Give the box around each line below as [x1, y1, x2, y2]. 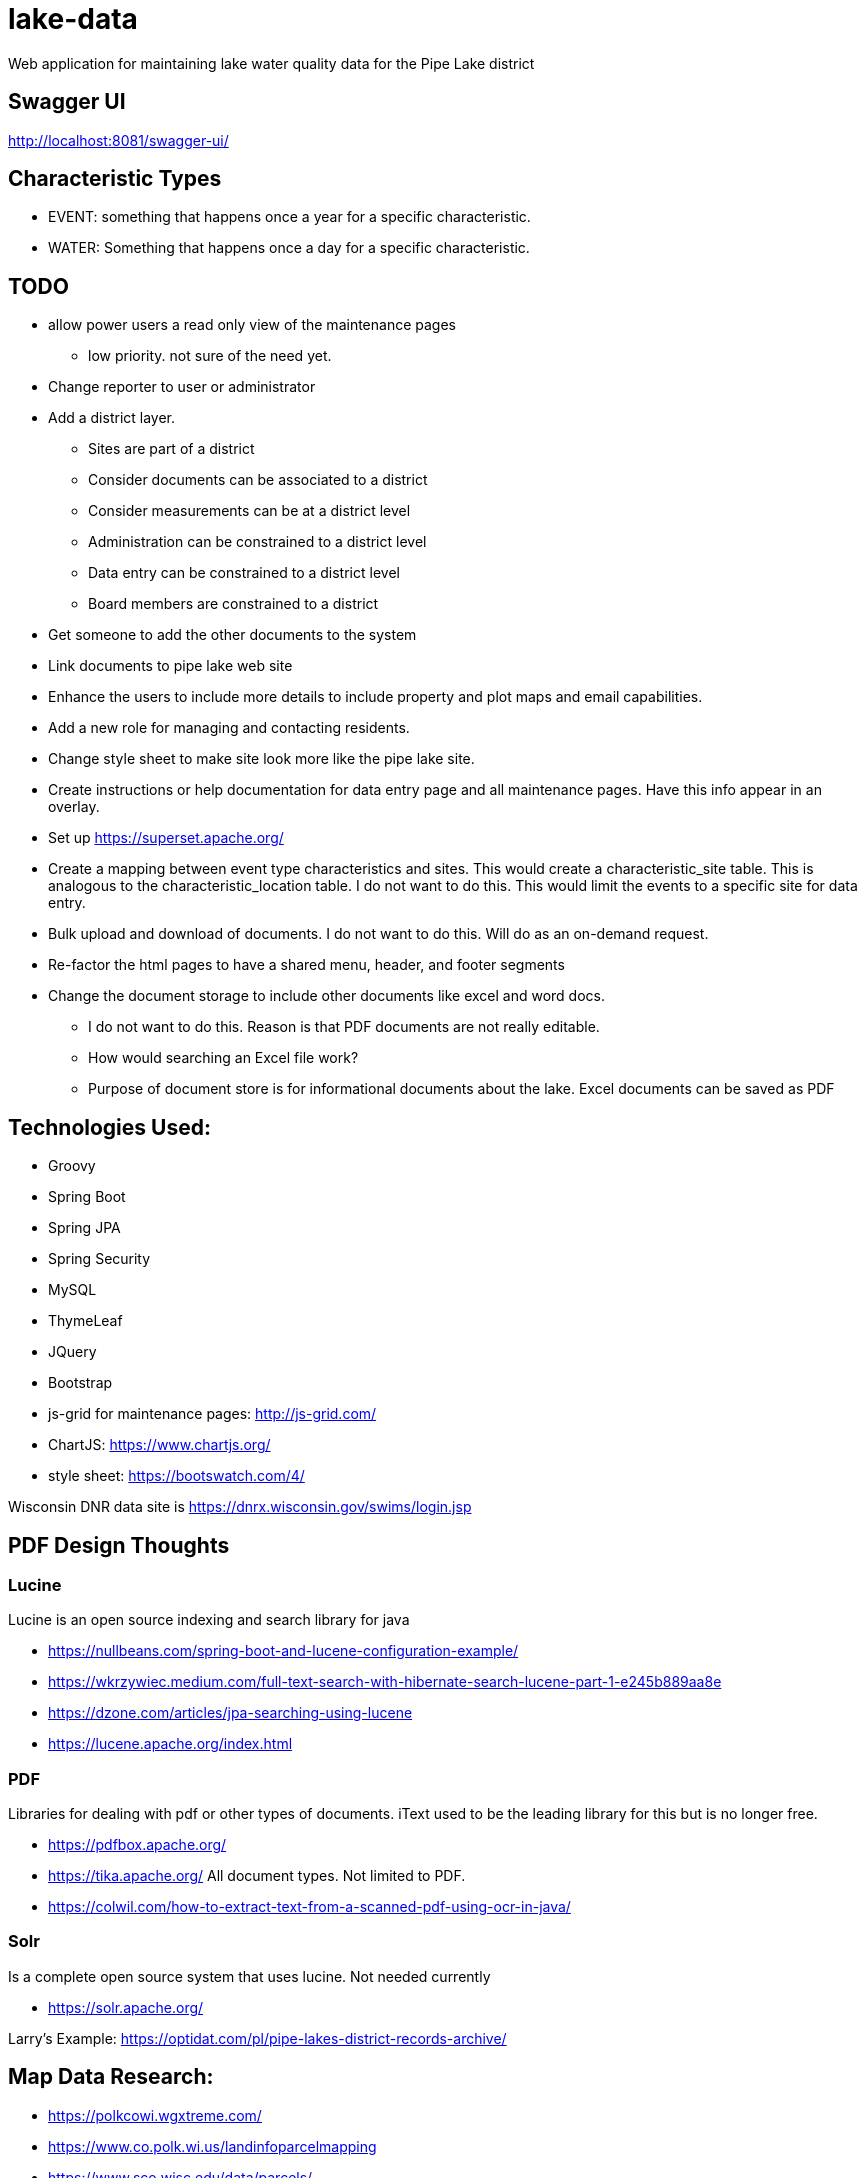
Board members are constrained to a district [88, 595, 379, 613]
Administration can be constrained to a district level [88, 533, 427, 551]
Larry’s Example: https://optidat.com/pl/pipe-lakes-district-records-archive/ [8, 2029, 507, 2047]
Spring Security [48, 1250, 151, 1268]
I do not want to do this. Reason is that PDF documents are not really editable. [88, 1018, 600, 1036]
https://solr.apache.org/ [48, 1998, 204, 2016]
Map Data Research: [8, 2064, 214, 2090]
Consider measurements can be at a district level [88, 502, 411, 520]
